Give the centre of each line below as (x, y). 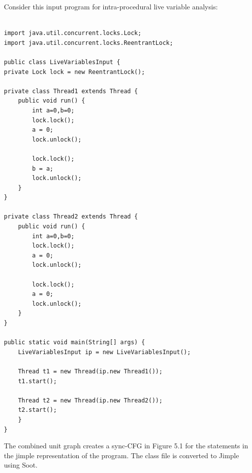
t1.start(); (37, 381)
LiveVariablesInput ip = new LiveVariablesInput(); (104, 352)
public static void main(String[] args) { (75, 343)
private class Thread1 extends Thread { (71, 91)
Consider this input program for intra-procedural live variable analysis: (111, 6)
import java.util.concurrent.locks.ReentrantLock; (89, 43)
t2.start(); (37, 410)
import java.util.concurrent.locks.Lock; (73, 33)
